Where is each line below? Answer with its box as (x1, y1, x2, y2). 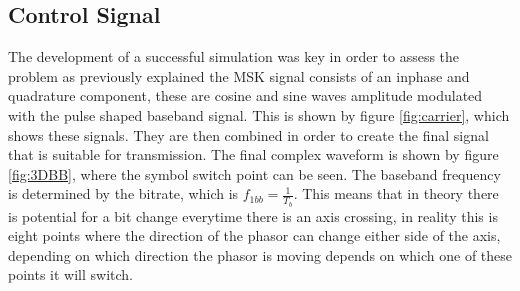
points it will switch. (8, 264, 133, 285)
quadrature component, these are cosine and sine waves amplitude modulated (8, 85, 483, 106)
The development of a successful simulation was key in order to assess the (8, 46, 460, 67)
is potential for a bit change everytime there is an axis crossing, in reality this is (8, 205, 498, 226)
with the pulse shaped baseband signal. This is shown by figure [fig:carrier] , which (8, 104, 510, 125)
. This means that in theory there (293, 183, 499, 204)
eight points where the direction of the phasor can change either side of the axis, (8, 225, 501, 246)
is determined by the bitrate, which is (8, 183, 239, 204)
